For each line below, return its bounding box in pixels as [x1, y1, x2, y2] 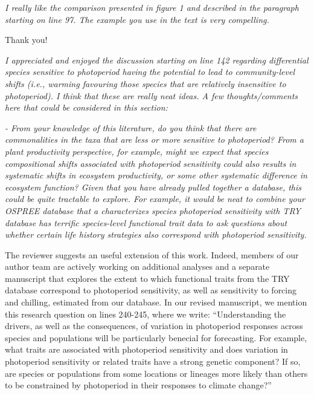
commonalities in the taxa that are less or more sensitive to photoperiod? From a [5, 133, 304, 146]
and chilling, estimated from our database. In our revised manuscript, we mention [5, 296, 307, 308]
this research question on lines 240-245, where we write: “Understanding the [5, 307, 286, 320]
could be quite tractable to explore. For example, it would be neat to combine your [5, 192, 305, 205]
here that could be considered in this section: [5, 101, 168, 114]
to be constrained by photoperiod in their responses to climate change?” [5, 379, 272, 391]
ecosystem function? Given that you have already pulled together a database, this [5, 180, 302, 193]
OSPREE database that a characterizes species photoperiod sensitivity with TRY [5, 204, 301, 217]
